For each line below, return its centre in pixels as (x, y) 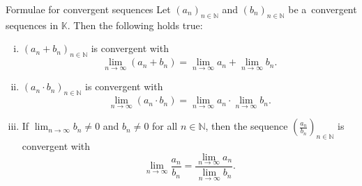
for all (165, 126)
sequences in (32, 25)
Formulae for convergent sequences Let (88, 9)
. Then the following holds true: (135, 25)
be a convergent (323, 9)
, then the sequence (247, 126)
